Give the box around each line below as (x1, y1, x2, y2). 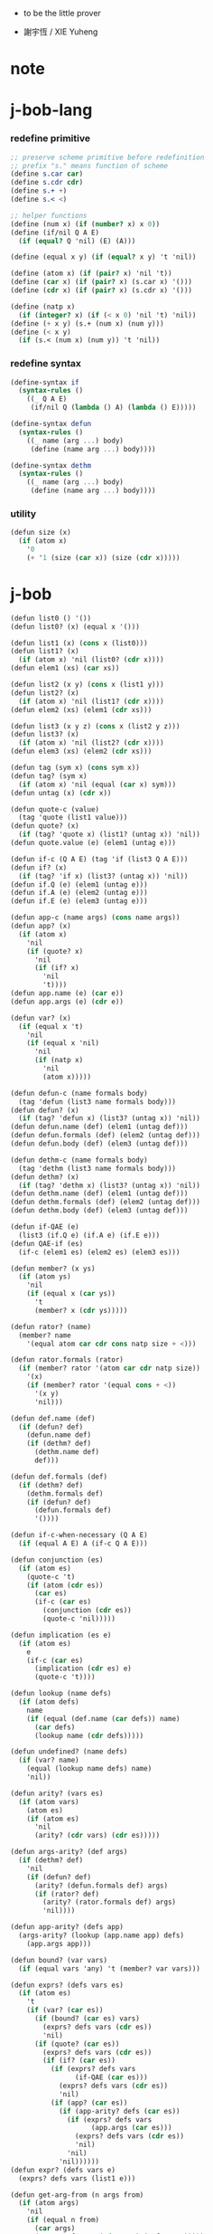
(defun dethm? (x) (10, 1172, 79, 1182)
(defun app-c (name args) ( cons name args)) (10, 913, 181, 922)
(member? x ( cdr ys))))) (33, 1306, 128, 1315)
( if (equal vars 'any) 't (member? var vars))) (18, 1963, 201, 1973)
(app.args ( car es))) (90, 2124, 172, 2133)
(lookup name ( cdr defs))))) (33, 1731, 144, 1740)
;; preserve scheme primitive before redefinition (10, 153, 205, 162)
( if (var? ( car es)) (26, 2006, 104, 2015)
